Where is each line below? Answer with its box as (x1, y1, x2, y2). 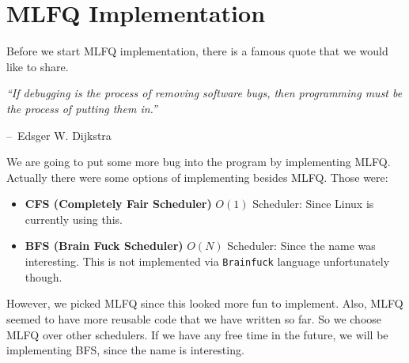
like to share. (6, 58, 69, 74)
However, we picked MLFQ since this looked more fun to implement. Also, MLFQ (6, 295, 403, 312)
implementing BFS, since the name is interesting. (6, 342, 244, 358)
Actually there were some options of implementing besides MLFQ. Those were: (6, 168, 388, 185)
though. (25, 268, 62, 285)
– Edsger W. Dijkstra (6, 127, 112, 143)
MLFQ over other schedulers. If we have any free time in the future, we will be (6, 326, 388, 342)
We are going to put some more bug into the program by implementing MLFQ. (6, 153, 391, 170)
